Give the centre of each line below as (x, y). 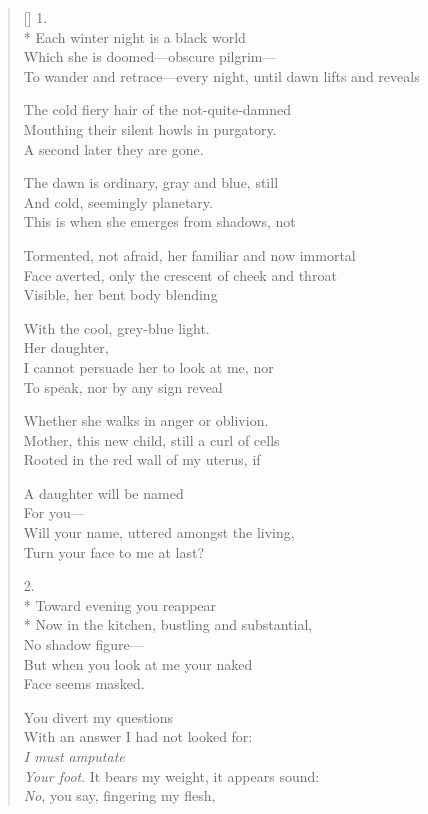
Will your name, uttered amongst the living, (159, 532)
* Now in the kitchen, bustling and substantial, (168, 624)
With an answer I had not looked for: (138, 736)
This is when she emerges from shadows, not (159, 221)
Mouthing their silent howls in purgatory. (150, 128)
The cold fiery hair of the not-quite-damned (157, 109)
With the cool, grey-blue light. (116, 327)
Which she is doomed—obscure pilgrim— (150, 56)
